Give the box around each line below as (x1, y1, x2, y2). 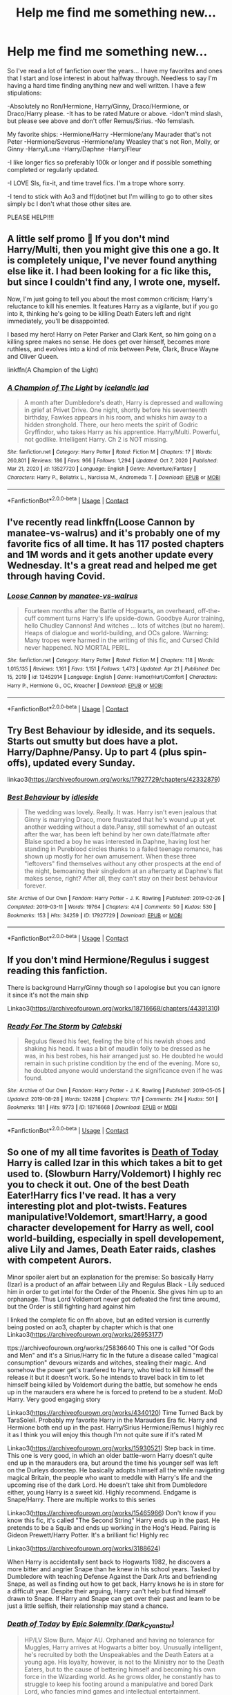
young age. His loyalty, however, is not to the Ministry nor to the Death (23, 1658, 224, 1667)
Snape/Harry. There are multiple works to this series (7, 1495, 156, 1504)
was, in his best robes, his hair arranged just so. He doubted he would (23, 1052, 223, 1060)
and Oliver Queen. (7, 352, 59, 360)
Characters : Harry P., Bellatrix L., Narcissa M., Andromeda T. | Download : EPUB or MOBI (7, 474, 221, 481)
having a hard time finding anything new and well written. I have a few (7, 81, 206, 89)
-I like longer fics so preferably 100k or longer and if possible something (7, 158, 212, 167)
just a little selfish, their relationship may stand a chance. (7, 1602, 169, 1610)
